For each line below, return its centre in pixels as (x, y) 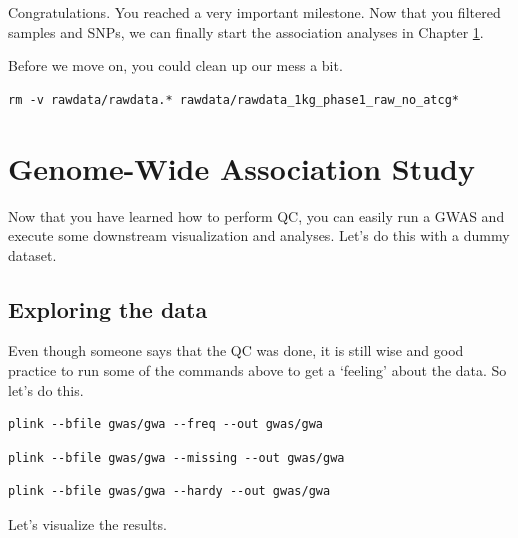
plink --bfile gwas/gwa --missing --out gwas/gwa (176, 457)
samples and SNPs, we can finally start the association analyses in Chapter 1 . (246, 31)
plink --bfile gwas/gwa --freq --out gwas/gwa (165, 424)
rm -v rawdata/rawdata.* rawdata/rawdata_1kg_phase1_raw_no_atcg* (234, 99)
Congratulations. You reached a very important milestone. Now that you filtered (254, 12)
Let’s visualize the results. (87, 524)
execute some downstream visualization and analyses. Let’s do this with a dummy (259, 235)
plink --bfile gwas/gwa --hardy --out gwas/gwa (169, 491)
